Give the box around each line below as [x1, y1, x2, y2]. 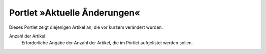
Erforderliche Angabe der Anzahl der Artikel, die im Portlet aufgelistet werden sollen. [21, 40, 193, 46]
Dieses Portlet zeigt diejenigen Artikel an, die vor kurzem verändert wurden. [9, 24, 163, 30]
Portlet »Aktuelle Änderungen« [9, 7, 140, 18]
